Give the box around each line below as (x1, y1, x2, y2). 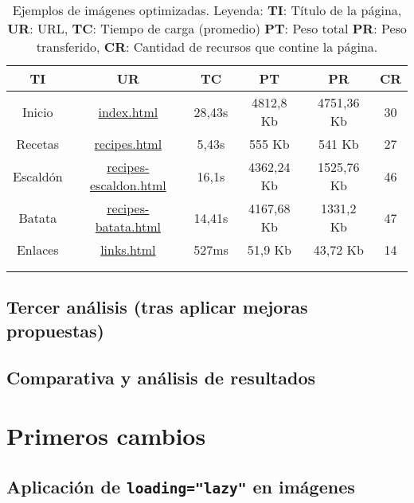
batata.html (95, 217, 161, 236)
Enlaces (16, 240, 59, 259)
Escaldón (13, 166, 63, 185)
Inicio (21, 102, 53, 121)
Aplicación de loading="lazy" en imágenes (6, 474, 355, 498)
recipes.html (94, 135, 162, 153)
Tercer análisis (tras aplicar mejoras (6, 294, 308, 319)
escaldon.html (90, 176, 166, 194)
